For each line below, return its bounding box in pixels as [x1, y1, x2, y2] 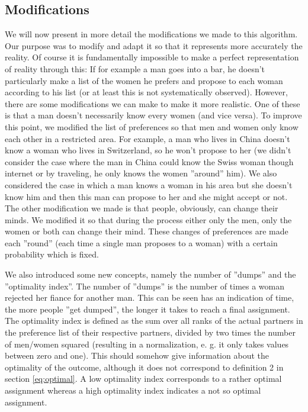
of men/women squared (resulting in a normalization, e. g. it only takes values [5, 337, 289, 350]
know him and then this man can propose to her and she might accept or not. [5, 190, 288, 202]
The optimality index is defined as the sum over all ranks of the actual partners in [5, 314, 303, 327]
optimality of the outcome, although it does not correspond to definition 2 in [5, 360, 284, 373]
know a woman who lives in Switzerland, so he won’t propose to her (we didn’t [5, 144, 291, 156]
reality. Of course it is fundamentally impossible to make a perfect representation [5, 51, 299, 63]
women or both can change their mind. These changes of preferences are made [5, 225, 288, 237]
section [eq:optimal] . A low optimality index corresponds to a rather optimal [5, 372, 282, 385]
